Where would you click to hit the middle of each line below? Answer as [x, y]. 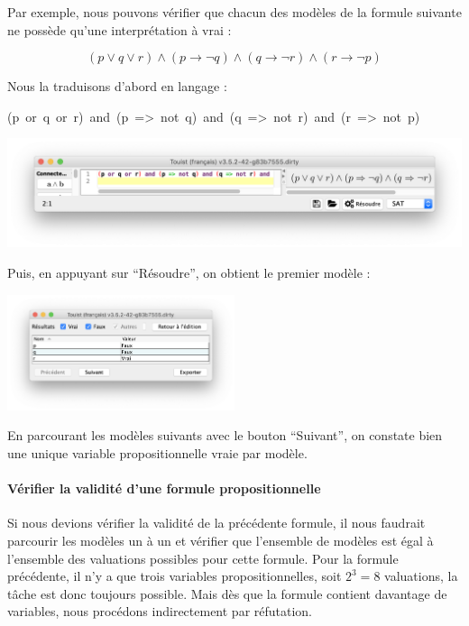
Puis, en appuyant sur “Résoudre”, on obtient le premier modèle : [189, 273]
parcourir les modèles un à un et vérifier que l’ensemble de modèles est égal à [221, 540]
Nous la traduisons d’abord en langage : [117, 86]
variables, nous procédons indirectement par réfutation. [160, 611]
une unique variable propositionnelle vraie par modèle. [157, 452]
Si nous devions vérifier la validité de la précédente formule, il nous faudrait [216, 523]
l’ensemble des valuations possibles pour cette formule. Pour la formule [203, 558]
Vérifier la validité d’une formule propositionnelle [164, 488]
